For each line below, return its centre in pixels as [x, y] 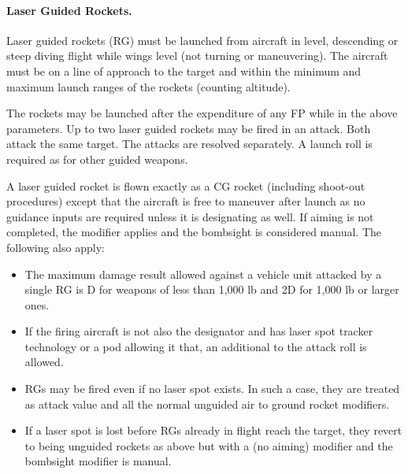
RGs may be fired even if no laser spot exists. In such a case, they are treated [212, 389]
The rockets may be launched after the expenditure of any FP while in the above [202, 113]
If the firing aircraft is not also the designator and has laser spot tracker [199, 331]
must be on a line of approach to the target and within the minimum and [184, 70]
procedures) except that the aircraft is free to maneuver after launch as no [186, 201]
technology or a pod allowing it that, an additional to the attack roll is [196, 346]
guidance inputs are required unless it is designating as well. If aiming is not [190, 216]
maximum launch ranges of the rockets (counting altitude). [148, 86]
